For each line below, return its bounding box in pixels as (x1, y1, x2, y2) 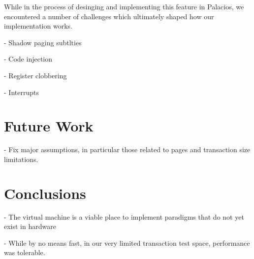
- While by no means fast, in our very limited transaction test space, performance (4, 237, 250, 248)
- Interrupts (4, 87, 39, 97)
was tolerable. (4, 247, 45, 258)
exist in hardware (4, 221, 56, 231)
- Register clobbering (4, 70, 67, 80)
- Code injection (4, 54, 52, 64)
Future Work (4, 116, 94, 136)
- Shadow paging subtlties (4, 37, 82, 47)
